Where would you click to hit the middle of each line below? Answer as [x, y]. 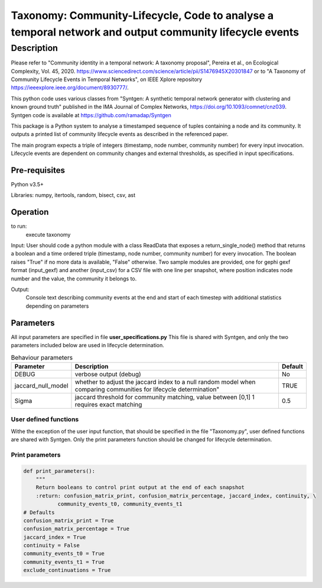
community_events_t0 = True [64, 554]
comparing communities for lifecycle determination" [147, 389]
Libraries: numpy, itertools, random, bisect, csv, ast [73, 195]
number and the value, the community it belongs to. [74, 279]
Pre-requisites [38, 170]
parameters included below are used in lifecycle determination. [88, 345]
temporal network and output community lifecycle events [155, 32]
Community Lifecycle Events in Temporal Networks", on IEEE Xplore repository [107, 79]
